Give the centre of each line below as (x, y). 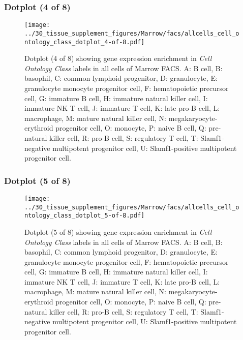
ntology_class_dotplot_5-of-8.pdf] (85, 216)
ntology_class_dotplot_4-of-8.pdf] (85, 42)
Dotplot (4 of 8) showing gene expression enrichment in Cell (118, 58)
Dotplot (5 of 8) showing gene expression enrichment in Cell (118, 231)
